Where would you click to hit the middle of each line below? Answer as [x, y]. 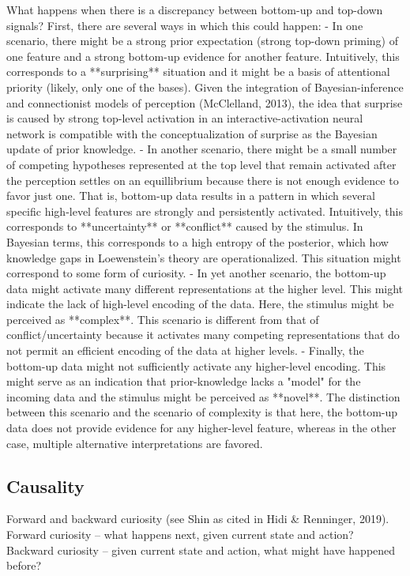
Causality [45, 486]
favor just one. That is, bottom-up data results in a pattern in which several [191, 196]
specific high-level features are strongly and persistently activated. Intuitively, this [205, 211]
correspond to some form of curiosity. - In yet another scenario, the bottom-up [196, 273]
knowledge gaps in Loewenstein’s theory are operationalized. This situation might [204, 257]
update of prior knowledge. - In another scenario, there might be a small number [202, 149]
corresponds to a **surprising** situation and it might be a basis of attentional [198, 72]
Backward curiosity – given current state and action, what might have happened [201, 550]
